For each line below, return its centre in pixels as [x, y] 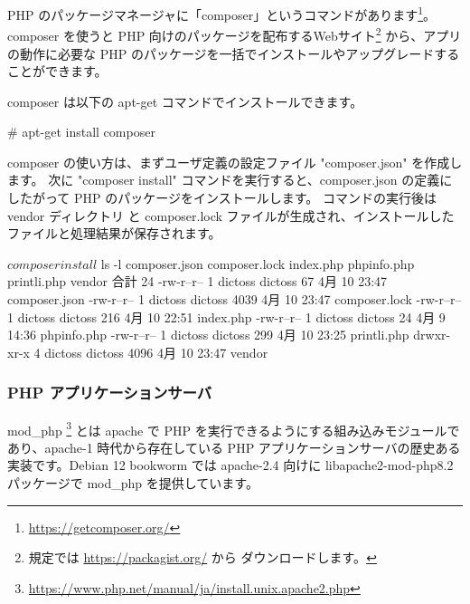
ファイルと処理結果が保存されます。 [114, 233]
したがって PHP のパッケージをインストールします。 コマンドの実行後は [222, 198]
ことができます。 [57, 71]
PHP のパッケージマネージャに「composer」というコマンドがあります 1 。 [222, 13]
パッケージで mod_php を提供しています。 [133, 483]
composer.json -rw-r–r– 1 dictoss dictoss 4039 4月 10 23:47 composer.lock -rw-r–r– [235, 299]
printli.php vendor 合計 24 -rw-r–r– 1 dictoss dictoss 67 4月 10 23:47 [197, 281]
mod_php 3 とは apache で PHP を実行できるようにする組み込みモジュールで [234, 428]
